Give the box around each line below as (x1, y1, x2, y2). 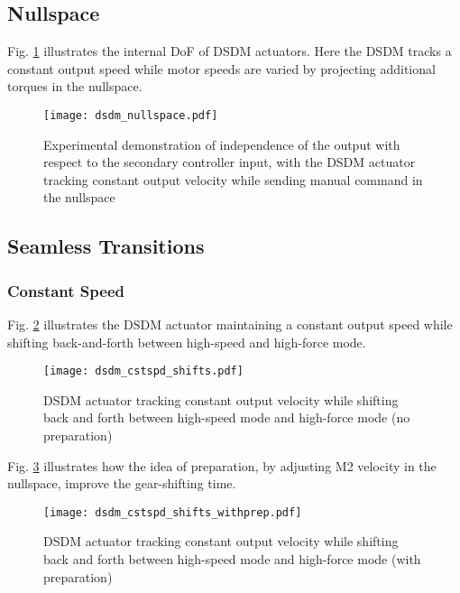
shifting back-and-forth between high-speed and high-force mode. (7, 332, 366, 351)
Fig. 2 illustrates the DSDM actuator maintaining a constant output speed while (7, 315, 453, 334)
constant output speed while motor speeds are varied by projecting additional (7, 59, 436, 78)
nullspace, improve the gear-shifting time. (7, 474, 236, 493)
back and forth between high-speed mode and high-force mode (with (43, 550, 421, 569)
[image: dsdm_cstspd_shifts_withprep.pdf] (43, 505, 302, 519)
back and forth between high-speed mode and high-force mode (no (43, 408, 410, 427)
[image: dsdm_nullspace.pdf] (43, 108, 218, 122)
